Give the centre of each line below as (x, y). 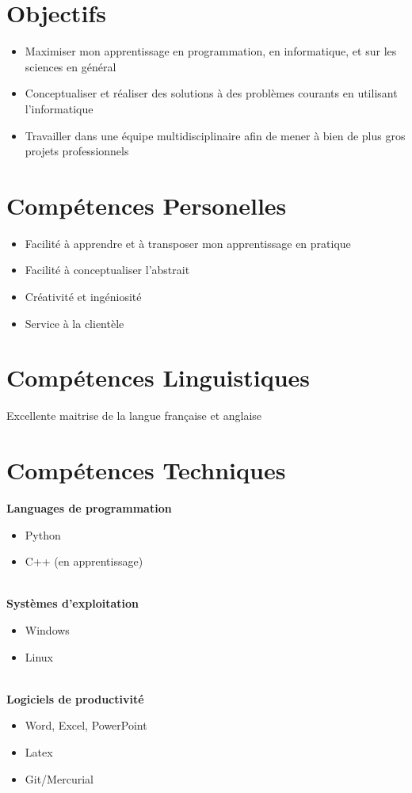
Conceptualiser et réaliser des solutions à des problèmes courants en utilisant (211, 93)
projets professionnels (77, 151)
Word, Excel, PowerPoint (86, 725)
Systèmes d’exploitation (72, 603)
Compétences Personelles (147, 205)
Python (43, 534)
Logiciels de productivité (75, 698)
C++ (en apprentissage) (84, 561)
